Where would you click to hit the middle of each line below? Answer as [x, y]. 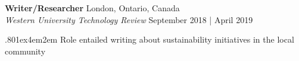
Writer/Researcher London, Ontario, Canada [92, 8]
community [25, 51]
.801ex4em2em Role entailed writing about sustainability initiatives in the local [149, 39]
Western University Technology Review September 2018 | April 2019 [129, 19]
